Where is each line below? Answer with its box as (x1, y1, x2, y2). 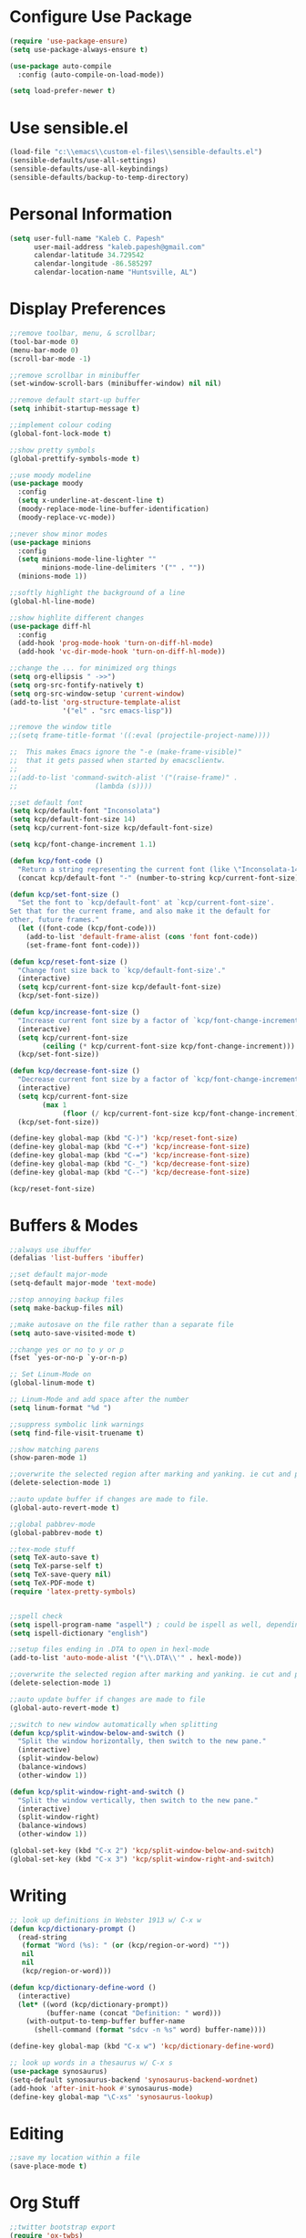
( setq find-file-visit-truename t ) (9, 1428, 145, 1438)
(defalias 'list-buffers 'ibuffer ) (9, 1253, 145, 1263)
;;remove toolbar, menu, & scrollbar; (9, 329, 157, 338)
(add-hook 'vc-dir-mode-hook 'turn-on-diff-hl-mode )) (17, 647, 226, 656)
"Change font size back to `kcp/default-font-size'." (17, 966, 226, 975)
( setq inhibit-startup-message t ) (9, 404, 141, 413)
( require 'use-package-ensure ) (9, 37, 128, 46)
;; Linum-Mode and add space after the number (9, 1395, 189, 1405)
